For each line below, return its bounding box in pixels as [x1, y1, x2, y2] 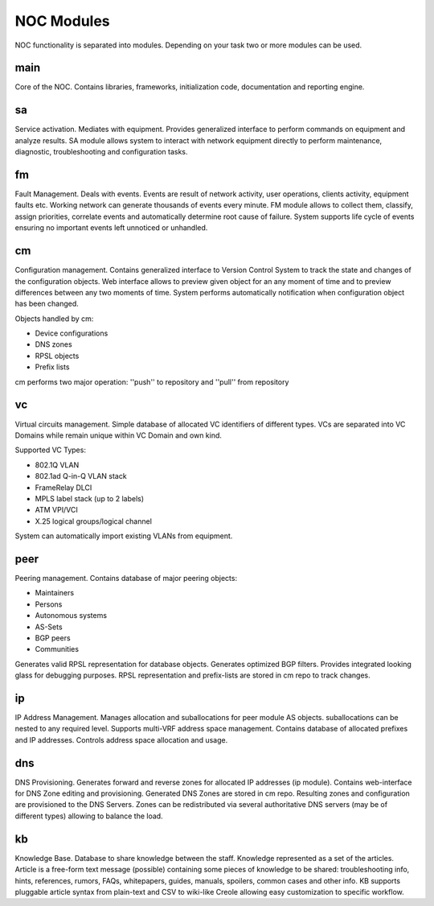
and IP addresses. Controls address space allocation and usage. [14, 735, 228, 744]
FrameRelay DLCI [35, 483, 92, 492]
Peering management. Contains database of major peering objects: [14, 573, 237, 583]
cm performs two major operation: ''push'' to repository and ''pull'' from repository [14, 377, 289, 386]
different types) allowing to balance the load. [14, 811, 164, 821]
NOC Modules [14, 12, 110, 30]
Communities [35, 644, 80, 654]
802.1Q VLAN [35, 459, 80, 470]
